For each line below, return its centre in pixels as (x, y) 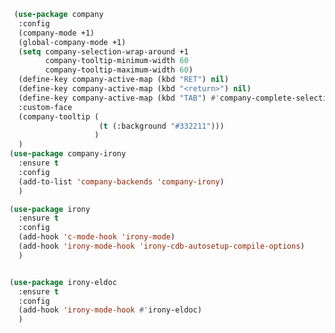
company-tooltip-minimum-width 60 (117, 61)
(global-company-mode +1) (72, 42)
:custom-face (45, 107)
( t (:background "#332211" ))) (161, 126)
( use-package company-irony (68, 154)
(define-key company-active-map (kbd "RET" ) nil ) (123, 80)
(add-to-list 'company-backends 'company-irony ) (121, 181)
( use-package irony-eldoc (63, 282)
